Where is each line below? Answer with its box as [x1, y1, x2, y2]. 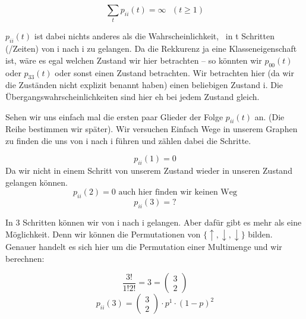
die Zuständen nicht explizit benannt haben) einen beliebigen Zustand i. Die [5, 79, 283, 91]
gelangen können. [5, 176, 68, 188]
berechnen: [5, 252, 45, 264]
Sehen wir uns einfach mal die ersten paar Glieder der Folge [5, 110, 223, 123]
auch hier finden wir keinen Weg [118, 188, 237, 197]
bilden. [248, 227, 273, 240]
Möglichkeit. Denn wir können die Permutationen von [5, 227, 201, 240]
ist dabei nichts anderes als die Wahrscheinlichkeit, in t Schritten [34, 30, 275, 42]
